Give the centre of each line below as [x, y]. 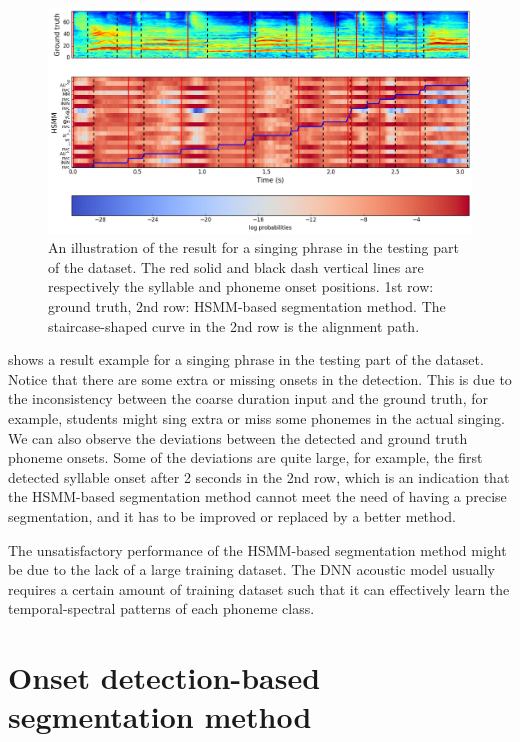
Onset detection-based [164, 677]
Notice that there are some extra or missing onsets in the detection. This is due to [260, 378]
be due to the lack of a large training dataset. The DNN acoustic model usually [251, 569]
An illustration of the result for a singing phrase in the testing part [253, 247]
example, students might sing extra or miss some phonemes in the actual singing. [256, 418]
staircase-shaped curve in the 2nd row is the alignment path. [234, 325]
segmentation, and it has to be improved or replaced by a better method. [232, 515]
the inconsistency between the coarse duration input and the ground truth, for [248, 398]
